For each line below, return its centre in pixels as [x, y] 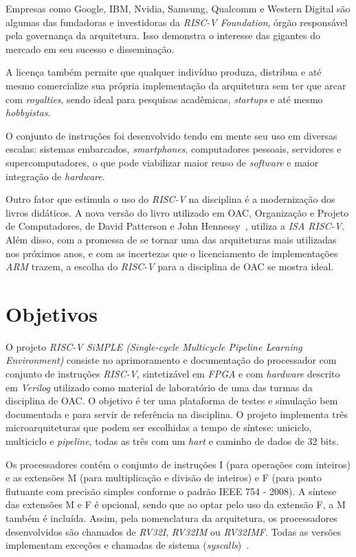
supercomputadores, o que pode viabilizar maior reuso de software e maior [162, 162]
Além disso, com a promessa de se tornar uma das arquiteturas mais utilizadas [171, 239]
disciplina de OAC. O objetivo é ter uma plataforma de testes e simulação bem [172, 401]
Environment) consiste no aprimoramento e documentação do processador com [171, 360]
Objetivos [52, 313]
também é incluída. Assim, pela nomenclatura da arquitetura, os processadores [171, 517]
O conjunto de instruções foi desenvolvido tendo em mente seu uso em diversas [171, 135]
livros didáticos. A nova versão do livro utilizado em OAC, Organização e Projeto [177, 212]
